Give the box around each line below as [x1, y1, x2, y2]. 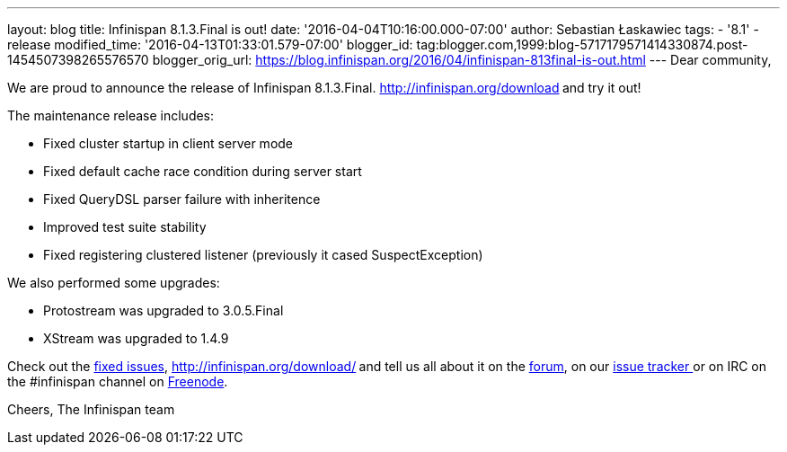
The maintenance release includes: [7, 108, 215, 123]
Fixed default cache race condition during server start [43, 164, 362, 179]
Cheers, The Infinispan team [7, 402, 175, 417]
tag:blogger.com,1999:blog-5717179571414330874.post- [416, 37, 748, 52]
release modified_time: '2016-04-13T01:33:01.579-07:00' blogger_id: [7, 37, 413, 52]
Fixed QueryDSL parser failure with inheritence [43, 191, 321, 207]
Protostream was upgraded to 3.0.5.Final [43, 303, 284, 318]
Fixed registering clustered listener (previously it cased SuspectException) [43, 247, 483, 262]
